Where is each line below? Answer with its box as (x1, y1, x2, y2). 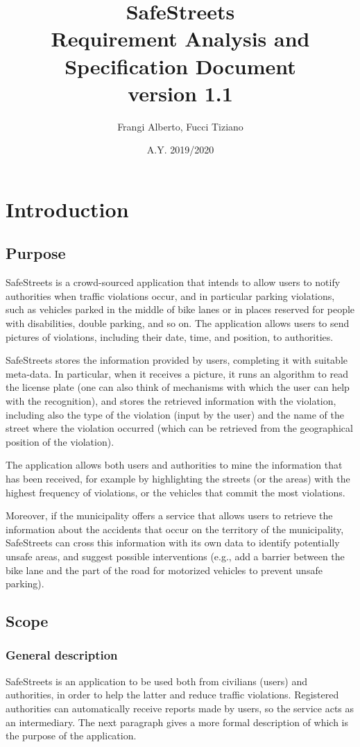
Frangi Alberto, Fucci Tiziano (117, 119, 243, 133)
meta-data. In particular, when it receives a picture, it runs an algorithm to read (6, 366, 348, 380)
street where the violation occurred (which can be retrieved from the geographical (6, 421, 353, 435)
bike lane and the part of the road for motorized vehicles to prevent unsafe (6, 562, 323, 577)
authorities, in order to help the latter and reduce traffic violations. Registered (6, 687, 339, 702)
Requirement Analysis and (51, 24, 310, 53)
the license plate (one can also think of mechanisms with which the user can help (6, 380, 350, 394)
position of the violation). (6, 434, 114, 448)
